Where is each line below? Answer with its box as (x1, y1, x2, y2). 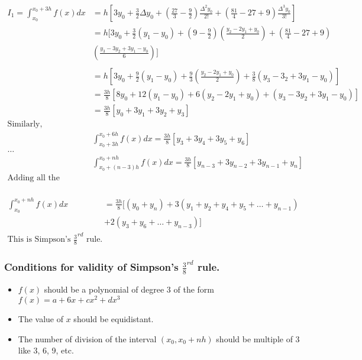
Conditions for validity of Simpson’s (4, 260, 179, 274)
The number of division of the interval (18, 332, 157, 345)
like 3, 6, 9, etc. (18, 344, 74, 356)
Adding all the (7, 174, 60, 183)
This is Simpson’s (7, 235, 71, 244)
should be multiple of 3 (216, 332, 300, 345)
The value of (18, 313, 64, 325)
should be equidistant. (73, 313, 154, 325)
